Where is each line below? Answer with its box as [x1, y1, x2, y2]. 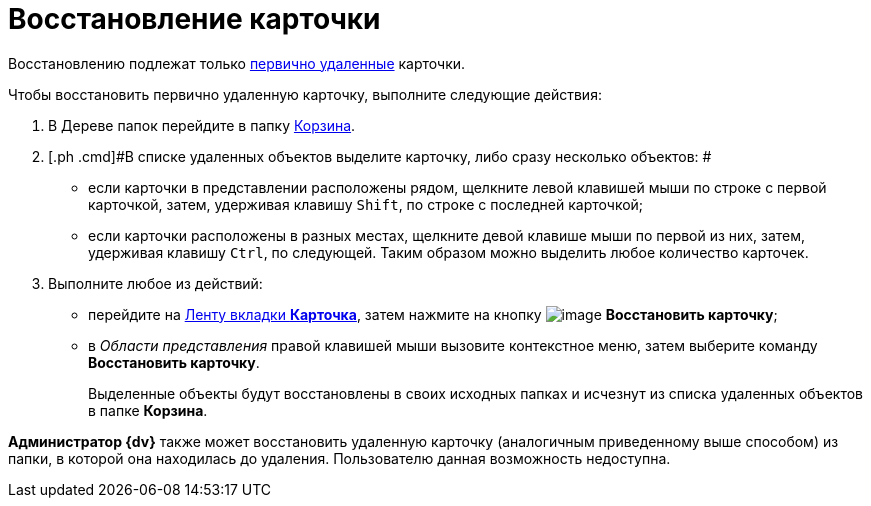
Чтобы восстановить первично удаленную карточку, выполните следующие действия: [8, 85, 602, 103]
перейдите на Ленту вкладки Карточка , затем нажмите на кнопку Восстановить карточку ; [88, 305, 778, 323]
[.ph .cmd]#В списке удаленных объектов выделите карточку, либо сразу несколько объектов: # [48, 147, 712, 165]
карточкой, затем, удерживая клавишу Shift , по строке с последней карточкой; [88, 195, 644, 213]
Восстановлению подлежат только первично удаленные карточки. [8, 54, 466, 72]
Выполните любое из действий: [48, 274, 263, 292]
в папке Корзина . [88, 401, 208, 419]
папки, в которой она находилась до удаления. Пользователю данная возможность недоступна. [8, 449, 671, 467]
